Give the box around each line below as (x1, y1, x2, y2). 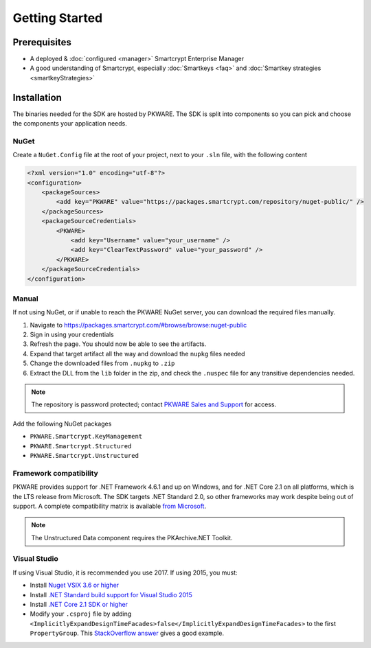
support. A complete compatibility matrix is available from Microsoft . (12, 502, 206, 510)
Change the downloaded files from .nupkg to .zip (30, 359, 175, 367)
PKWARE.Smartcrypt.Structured (30, 442, 132, 450)
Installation (12, 91, 62, 103)
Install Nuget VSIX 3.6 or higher (30, 581, 120, 590)
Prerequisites (12, 36, 71, 48)
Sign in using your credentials (30, 330, 114, 339)
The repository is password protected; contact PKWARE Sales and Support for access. (31, 400, 277, 408)
